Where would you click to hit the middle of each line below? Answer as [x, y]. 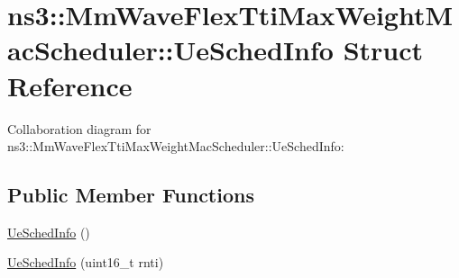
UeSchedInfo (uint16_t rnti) [86, 262]
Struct [383, 50]
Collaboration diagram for [79, 128]
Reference [70, 85]
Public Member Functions [131, 195]
